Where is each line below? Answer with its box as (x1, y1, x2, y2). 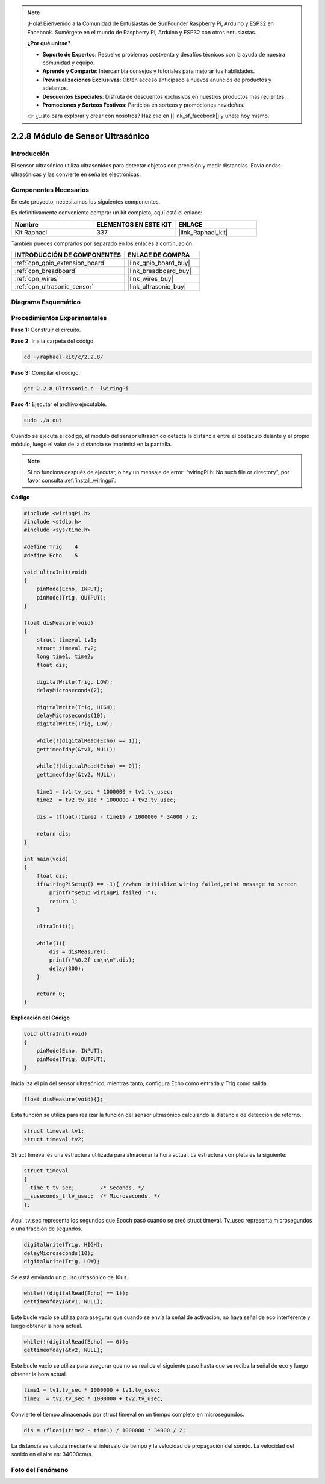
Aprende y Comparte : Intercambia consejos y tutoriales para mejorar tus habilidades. (42, 67, 255, 75)
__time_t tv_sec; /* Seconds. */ (23, 1184, 144, 1191)
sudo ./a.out (23, 416, 63, 424)
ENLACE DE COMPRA (127, 251, 190, 259)
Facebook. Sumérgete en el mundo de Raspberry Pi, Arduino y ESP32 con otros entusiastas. (27, 28, 257, 36)
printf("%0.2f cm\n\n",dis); (49, 957, 135, 963)
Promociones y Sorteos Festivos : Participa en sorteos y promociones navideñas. (42, 101, 245, 108)
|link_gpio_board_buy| (127, 259, 191, 268)
